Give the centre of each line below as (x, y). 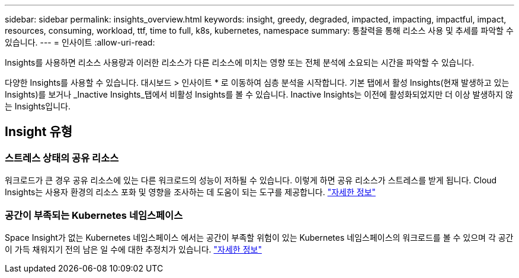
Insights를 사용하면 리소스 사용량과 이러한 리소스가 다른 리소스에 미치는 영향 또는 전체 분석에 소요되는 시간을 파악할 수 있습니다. (240, 62)
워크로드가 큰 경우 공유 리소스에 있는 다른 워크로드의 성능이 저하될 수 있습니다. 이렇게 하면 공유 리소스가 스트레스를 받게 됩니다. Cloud (251, 180)
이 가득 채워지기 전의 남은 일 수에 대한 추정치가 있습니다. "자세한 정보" (133, 249)
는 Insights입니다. (38, 106)
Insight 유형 (39, 132)
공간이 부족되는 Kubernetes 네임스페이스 (94, 215)
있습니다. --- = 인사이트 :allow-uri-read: (80, 42)
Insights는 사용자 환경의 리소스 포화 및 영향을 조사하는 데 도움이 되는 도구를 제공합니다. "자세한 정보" (190, 192)
